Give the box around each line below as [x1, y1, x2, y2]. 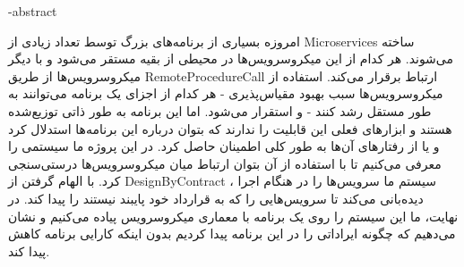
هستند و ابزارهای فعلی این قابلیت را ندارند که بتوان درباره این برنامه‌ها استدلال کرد [8, 119, 452, 138]
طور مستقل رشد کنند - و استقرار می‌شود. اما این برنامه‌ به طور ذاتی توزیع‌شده [8, 101, 432, 120]
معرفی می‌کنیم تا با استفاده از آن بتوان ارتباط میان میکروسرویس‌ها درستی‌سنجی [8, 154, 442, 172]
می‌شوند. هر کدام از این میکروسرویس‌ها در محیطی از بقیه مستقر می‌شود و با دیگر [8, 49, 454, 68]
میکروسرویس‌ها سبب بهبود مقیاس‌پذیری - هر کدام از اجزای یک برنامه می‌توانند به [8, 84, 443, 103]
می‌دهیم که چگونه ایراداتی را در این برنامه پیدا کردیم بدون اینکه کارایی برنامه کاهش [8, 224, 456, 243]
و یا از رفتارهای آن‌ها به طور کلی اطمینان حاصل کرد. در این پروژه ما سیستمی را [8, 137, 440, 155]
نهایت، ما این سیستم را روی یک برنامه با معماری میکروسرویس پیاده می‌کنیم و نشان [8, 206, 459, 225]
